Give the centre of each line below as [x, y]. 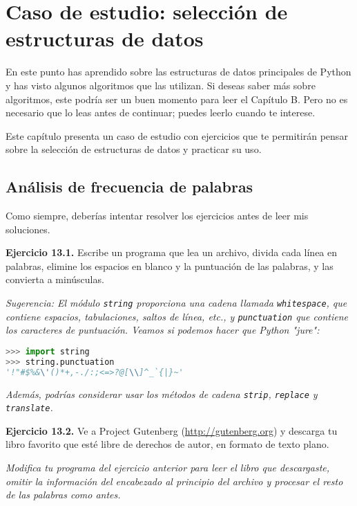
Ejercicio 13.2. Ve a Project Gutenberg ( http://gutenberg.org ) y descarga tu [172, 430]
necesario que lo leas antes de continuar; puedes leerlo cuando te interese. [161, 112]
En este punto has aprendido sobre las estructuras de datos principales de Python [178, 72]
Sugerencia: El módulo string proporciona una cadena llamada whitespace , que [176, 303]
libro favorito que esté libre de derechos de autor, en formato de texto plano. [167, 444]
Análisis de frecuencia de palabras [129, 187]
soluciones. [28, 229]
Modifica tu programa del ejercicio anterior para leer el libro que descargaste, [168, 468]
